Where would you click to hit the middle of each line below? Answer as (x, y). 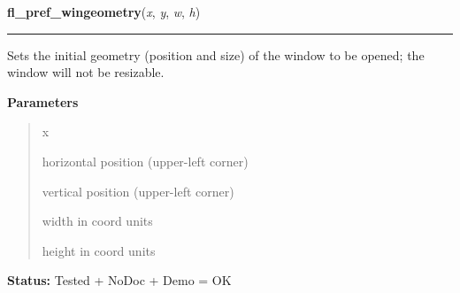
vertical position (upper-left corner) (138, 191)
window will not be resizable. (86, 72)
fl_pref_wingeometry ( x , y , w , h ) (104, 12)
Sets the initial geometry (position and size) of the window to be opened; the (216, 54)
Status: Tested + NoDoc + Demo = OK (119, 280)
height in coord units (99, 250)
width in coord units (97, 221)
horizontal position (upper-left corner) (145, 161)
